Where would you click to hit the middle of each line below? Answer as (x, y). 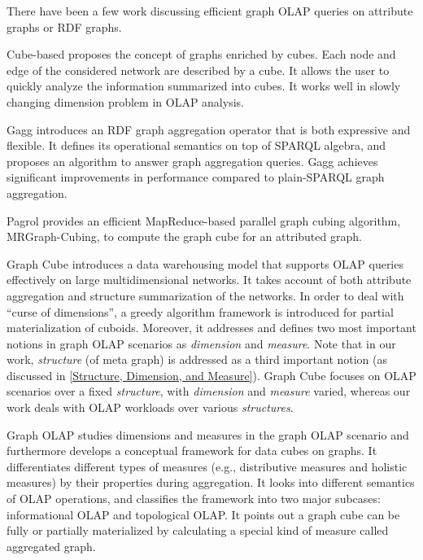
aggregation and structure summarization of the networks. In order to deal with (205, 295)
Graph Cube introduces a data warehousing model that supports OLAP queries (205, 263)
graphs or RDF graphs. (64, 26)
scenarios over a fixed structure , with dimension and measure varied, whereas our (209, 391)
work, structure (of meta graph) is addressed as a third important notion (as (197, 359)
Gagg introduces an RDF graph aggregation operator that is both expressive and (209, 129)
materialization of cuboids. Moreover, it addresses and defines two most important (211, 328)
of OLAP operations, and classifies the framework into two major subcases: (194, 499)
